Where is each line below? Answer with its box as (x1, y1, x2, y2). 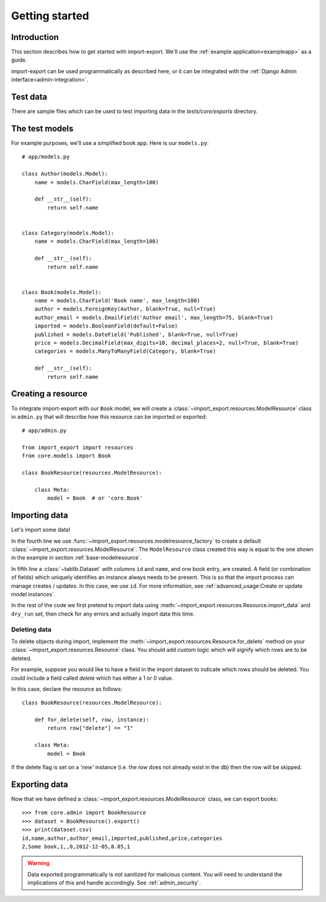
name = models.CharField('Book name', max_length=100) (34, 297, 200, 304)
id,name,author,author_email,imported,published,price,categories (22, 834, 223, 842)
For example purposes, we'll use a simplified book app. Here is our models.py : (11, 140, 209, 147)
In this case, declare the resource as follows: (11, 685, 123, 692)
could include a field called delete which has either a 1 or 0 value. (11, 674, 173, 681)
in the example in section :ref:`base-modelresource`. (11, 554, 142, 561)
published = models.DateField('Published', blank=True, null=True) (34, 331, 238, 338)
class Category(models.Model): (22, 230, 115, 236)
